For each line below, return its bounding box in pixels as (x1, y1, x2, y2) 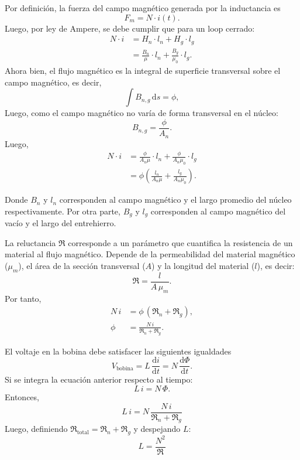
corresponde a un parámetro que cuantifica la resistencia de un (68, 236, 293, 248)
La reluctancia (5, 236, 56, 248)
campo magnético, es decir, (5, 76, 102, 88)
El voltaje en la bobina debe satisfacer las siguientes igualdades (5, 345, 232, 357)
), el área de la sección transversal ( (18, 260, 146, 272)
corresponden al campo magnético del (150, 205, 286, 217)
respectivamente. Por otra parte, (5, 205, 120, 217)
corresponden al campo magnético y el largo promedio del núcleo (59, 193, 292, 206)
